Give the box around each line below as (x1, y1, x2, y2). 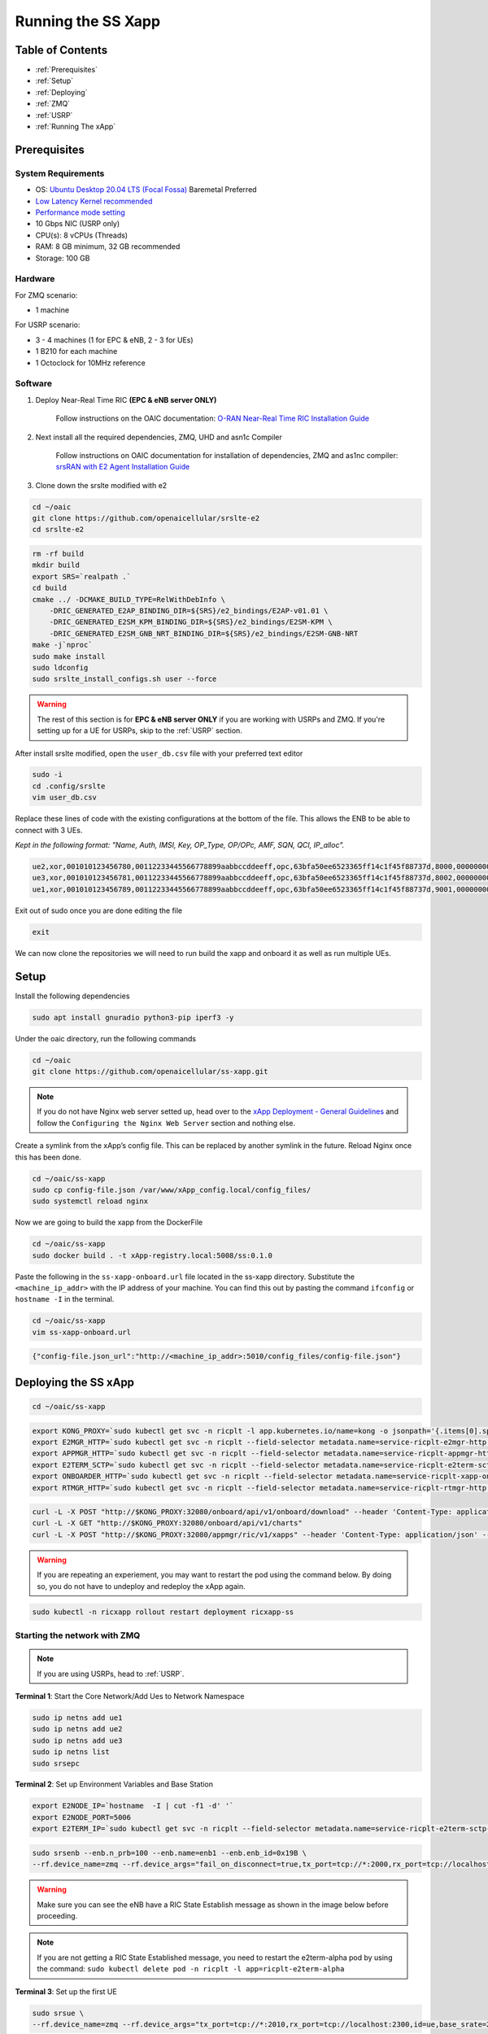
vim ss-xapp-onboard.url (32, 1327, 132, 1337)
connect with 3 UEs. (15, 825, 83, 835)
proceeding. (37, 1910, 78, 1920)
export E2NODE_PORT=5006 (32, 1813, 132, 1822)
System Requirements (15, 168, 105, 179)
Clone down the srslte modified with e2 (35, 480, 168, 490)
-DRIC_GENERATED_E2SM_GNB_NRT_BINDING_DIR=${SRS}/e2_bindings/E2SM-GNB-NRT (49, 629, 359, 638)
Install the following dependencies (15, 991, 130, 1001)
